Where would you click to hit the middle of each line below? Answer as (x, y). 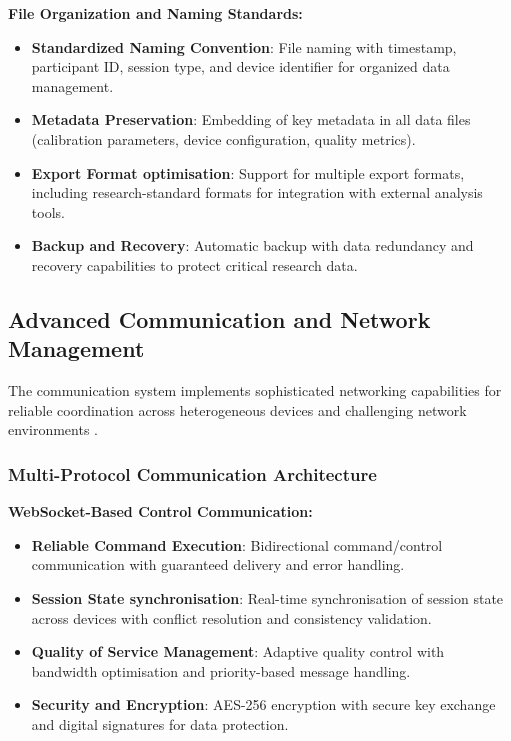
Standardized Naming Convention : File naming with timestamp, (244, 46)
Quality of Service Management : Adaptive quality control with (238, 651)
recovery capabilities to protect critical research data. (194, 264)
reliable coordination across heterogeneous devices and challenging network (237, 409)
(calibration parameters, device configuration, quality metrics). (223, 138)
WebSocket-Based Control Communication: (160, 511)
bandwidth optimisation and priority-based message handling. (221, 670)
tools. (48, 211)
